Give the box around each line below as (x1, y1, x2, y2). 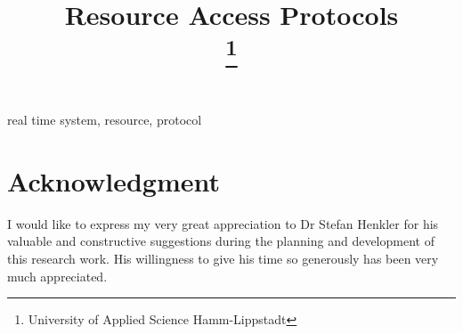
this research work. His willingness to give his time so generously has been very (7, 248, 439, 267)
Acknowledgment (7, 162, 220, 199)
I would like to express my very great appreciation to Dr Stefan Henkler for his (7, 214, 439, 232)
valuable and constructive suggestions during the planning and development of (7, 232, 435, 250)
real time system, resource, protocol (7, 110, 202, 129)
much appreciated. (7, 266, 108, 285)
